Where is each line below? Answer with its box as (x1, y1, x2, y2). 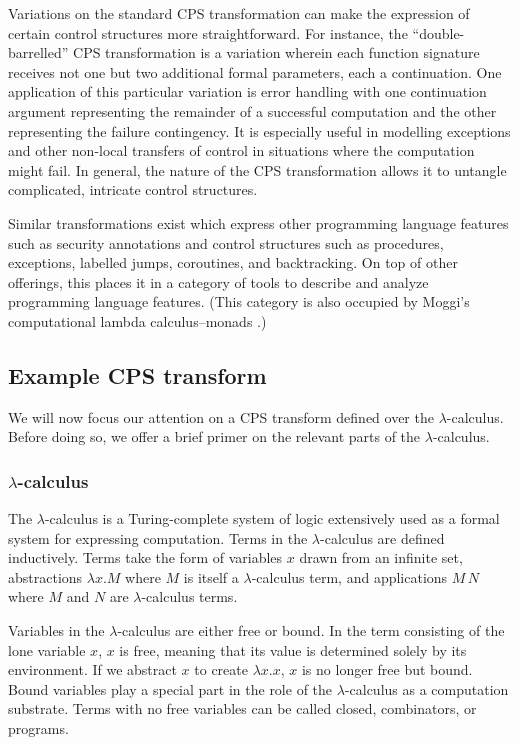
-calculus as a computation (344, 678, 509, 699)
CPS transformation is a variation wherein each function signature (73, 42, 480, 63)
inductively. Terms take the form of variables (8, 547, 283, 568)
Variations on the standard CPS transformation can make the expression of (8, 3, 470, 23)
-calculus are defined (320, 527, 445, 548)
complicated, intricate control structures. (8, 179, 258, 200)
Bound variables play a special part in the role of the (8, 678, 333, 699)
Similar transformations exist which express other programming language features (8, 212, 509, 233)
